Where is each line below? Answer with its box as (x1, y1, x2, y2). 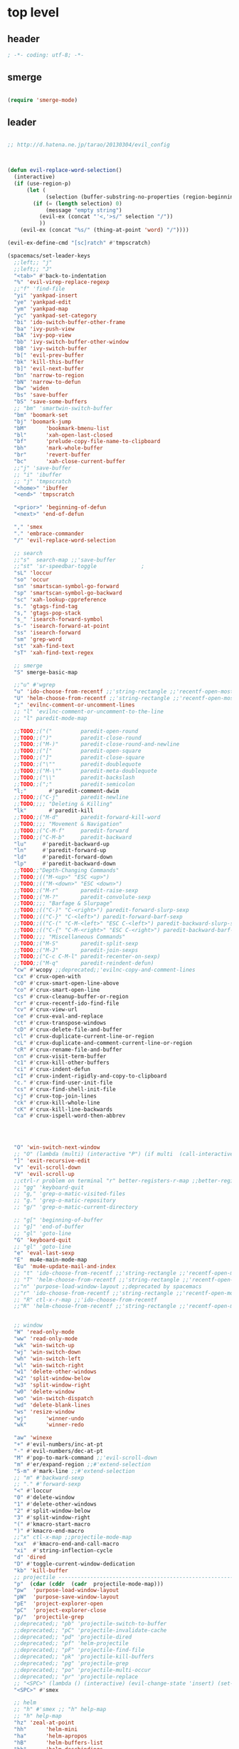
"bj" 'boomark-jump (14, 418, 72, 425)
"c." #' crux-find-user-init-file (14, 1079, 113, 1086)
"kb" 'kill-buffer (14, 1567, 69, 1574)
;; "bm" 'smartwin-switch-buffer (14, 405, 113, 412)
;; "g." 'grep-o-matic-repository (14, 1197, 116, 1205)
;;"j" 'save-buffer (14, 465, 72, 472)
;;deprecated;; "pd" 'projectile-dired (14, 1633, 132, 1641)
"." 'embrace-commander (14, 529, 84, 537)
